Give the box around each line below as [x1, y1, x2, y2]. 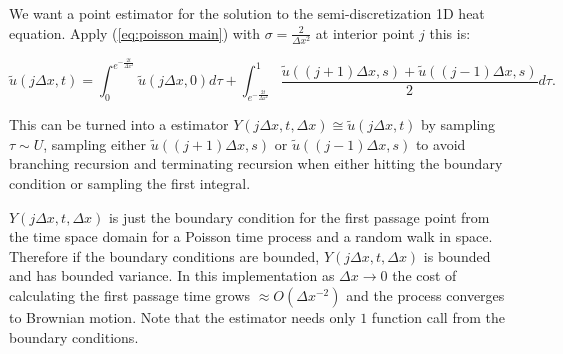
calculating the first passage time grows [9, 284, 251, 305]
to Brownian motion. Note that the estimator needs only [9, 306, 356, 327]
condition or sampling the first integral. [9, 173, 251, 194]
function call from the [371, 306, 505, 327]
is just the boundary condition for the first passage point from [108, 206, 490, 227]
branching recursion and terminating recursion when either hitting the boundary [9, 153, 503, 174]
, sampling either [43, 133, 147, 154]
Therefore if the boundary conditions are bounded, [9, 245, 320, 266]
